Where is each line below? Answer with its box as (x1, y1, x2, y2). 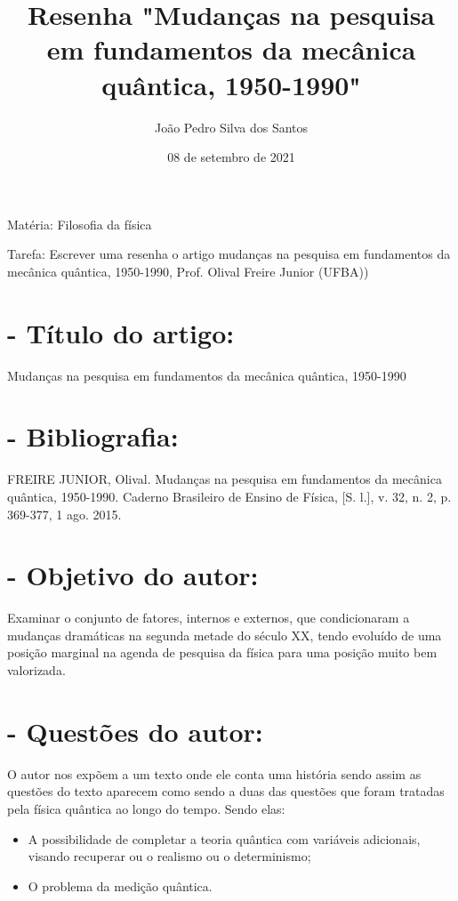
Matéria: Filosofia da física (7, 214, 152, 233)
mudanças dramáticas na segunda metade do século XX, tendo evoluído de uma (7, 625, 442, 644)
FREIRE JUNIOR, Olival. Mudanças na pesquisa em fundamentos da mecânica (7, 470, 442, 488)
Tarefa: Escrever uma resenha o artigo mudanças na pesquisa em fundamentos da (7, 245, 451, 263)
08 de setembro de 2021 (167, 148, 295, 166)
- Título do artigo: (7, 314, 235, 350)
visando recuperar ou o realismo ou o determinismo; (28, 847, 311, 865)
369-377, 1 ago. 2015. (7, 504, 122, 523)
